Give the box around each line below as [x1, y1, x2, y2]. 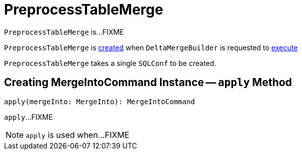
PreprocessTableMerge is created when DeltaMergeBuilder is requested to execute [4, 43, 298, 52]
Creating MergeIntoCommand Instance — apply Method [4, 76, 292, 89]
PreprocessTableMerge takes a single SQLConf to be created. [4, 58, 216, 67]
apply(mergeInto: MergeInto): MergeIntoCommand [4, 97, 195, 106]
